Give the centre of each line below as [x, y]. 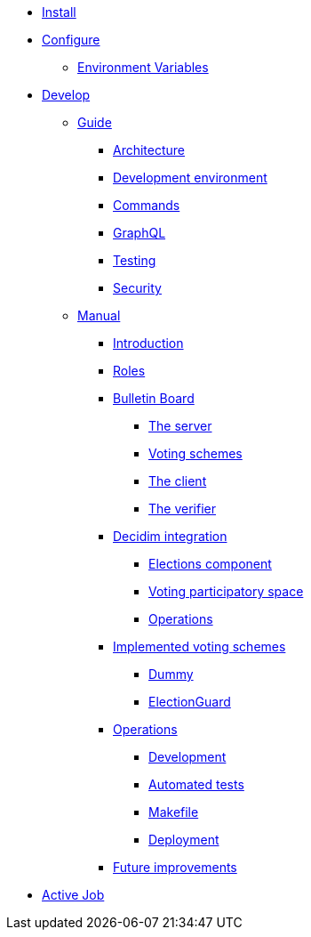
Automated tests [196, 784]
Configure [71, 40]
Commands [147, 205]
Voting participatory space [226, 591]
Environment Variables [143, 67]
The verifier [182, 509]
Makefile [174, 812]
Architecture [149, 150]
